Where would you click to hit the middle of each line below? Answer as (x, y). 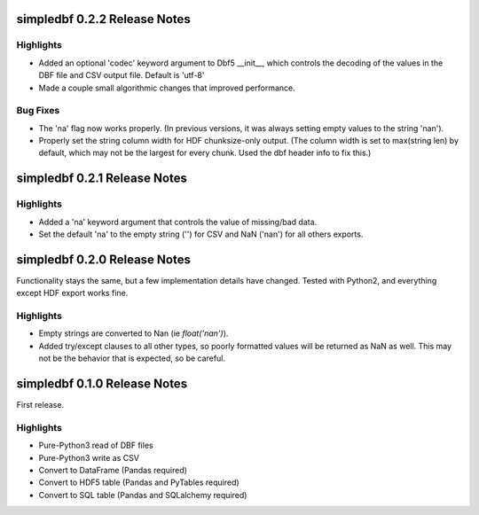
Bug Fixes (38, 111)
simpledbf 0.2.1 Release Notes (102, 179)
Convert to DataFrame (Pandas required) (113, 471)
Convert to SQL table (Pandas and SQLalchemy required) (143, 495)
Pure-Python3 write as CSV (89, 457)
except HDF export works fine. (72, 293)
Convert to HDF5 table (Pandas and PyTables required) (139, 482)
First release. (40, 405)
